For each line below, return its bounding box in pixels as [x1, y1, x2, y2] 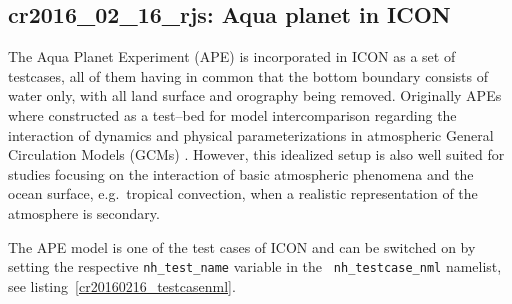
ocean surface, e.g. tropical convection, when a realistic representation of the [8, 183, 478, 204]
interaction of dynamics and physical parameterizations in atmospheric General [8, 124, 494, 145]
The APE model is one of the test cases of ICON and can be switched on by [8, 236, 476, 257]
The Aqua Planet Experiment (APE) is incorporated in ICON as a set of [8, 46, 456, 67]
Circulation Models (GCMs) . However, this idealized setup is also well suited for [8, 144, 505, 165]
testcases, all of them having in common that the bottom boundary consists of [8, 65, 488, 86]
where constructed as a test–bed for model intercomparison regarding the [8, 104, 457, 125]
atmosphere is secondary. [8, 202, 160, 223]
